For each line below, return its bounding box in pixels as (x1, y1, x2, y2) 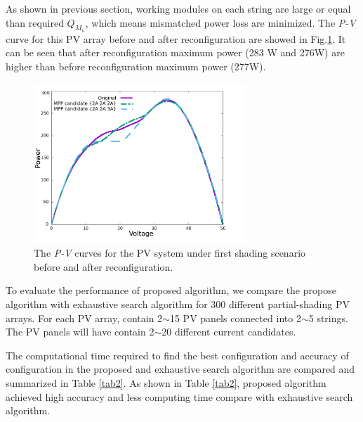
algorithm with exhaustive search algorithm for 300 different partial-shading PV (6, 297, 350, 312)
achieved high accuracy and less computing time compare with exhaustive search (6, 389, 353, 404)
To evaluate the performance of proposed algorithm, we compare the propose (6, 283, 336, 298)
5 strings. (308, 310, 348, 325)
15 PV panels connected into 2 (169, 310, 301, 325)
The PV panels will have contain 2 (6, 324, 154, 339)
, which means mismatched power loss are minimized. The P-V (85, 15, 356, 30)
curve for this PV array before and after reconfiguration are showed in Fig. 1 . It (6, 31, 346, 46)
